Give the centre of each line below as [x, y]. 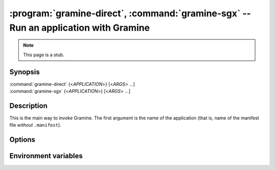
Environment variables [46, 156]
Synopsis [25, 72]
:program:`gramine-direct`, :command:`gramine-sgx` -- [130, 13]
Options [22, 140]
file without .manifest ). [35, 125]
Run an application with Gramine [80, 28]
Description [29, 105]
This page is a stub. [44, 55]
